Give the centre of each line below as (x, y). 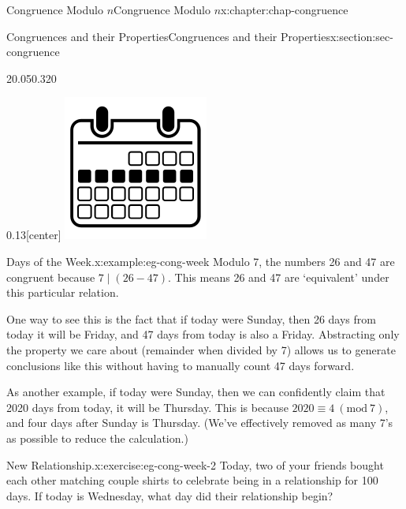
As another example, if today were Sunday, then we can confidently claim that (196, 392)
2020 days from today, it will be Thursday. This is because (147, 407)
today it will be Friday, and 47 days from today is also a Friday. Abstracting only (203, 334)
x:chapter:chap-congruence (285, 9)
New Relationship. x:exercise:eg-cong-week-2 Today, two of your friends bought (195, 464)
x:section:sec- (361, 36)
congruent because (51, 277)
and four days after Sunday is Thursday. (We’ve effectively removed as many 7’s (200, 423)
